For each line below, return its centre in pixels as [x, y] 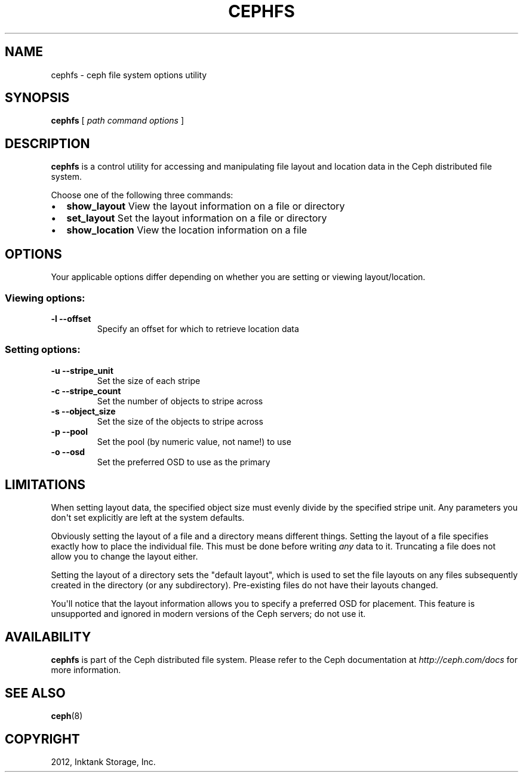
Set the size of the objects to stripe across [180, 421]
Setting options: [43, 350]
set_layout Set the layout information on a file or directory [197, 218]
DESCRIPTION [47, 143]
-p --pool [69, 431]
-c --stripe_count [86, 391]
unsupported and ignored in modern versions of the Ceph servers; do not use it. [208, 614]
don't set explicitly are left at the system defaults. [148, 518]
